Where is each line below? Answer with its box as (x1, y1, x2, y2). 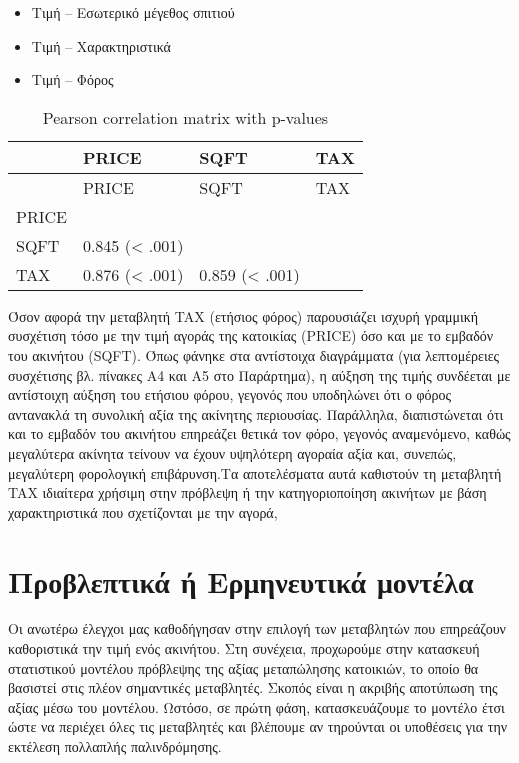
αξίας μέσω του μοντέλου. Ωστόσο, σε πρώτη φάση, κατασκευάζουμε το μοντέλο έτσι (8, 696, 505, 717)
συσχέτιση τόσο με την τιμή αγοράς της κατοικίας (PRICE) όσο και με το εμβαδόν (8, 325, 494, 346)
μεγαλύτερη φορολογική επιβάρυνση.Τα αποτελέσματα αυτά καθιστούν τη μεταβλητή (8, 462, 502, 483)
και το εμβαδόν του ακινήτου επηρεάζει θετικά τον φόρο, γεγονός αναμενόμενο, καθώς (8, 423, 511, 444)
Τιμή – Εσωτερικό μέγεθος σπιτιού (31, 2, 235, 22)
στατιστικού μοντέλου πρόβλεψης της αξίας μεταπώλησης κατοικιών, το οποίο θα (8, 657, 479, 678)
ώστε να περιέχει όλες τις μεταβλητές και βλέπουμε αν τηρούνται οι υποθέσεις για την (8, 716, 508, 737)
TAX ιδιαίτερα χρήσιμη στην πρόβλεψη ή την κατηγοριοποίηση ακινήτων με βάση (8, 482, 487, 503)
